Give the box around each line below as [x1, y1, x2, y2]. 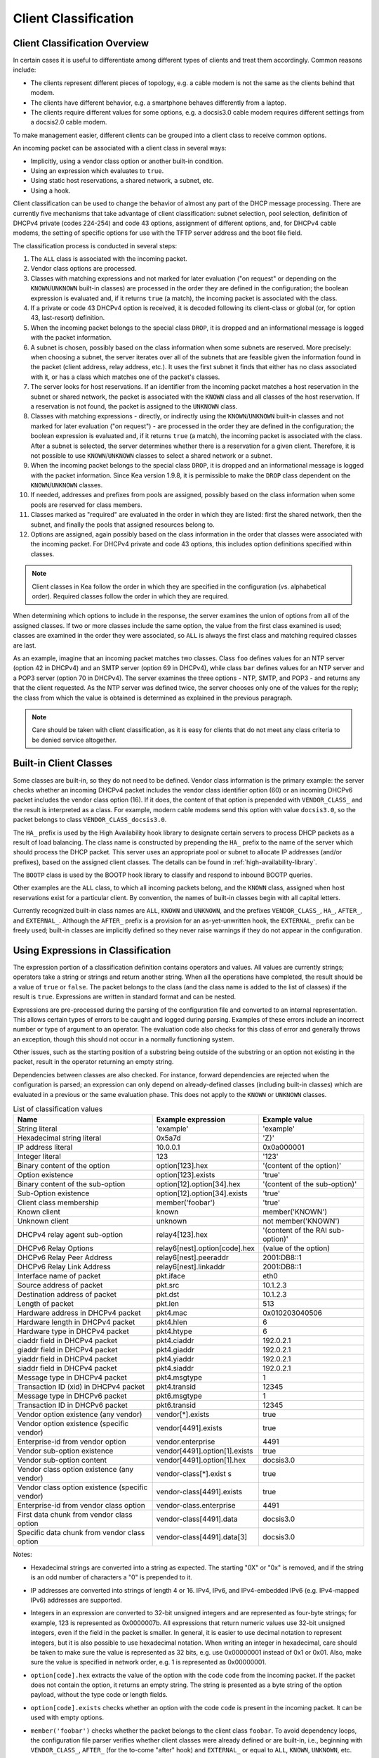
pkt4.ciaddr [156, 1336, 194, 1346]
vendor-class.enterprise [156, 1501, 236, 1510]
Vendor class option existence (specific [17, 1482, 148, 1492]
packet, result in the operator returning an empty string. [13, 1058, 174, 1066]
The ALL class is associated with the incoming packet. [30, 255, 187, 263]
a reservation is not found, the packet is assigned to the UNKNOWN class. [30, 402, 238, 411]
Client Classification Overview [13, 37, 149, 49]
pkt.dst [156, 1290, 180, 1300]
